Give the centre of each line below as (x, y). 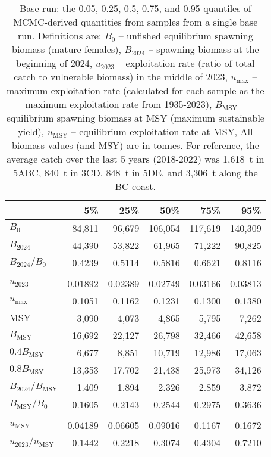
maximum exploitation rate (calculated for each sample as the (135, 90)
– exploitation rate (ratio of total (186, 63)
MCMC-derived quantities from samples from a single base (135, 22)
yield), (31, 131)
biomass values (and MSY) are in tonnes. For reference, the (135, 145)
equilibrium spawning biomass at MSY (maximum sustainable (135, 118)
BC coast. (135, 186)
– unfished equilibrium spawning (186, 35)
